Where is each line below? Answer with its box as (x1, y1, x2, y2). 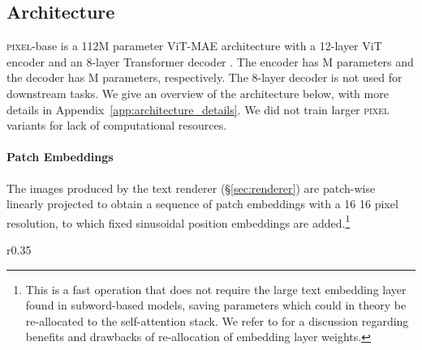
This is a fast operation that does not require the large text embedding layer (25, 280, 407, 297)
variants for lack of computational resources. (6, 117, 227, 134)
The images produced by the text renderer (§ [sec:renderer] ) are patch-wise (6, 179, 376, 196)
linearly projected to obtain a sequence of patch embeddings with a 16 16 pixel (6, 195, 398, 212)
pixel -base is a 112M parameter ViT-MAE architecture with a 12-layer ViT (6, 37, 382, 54)
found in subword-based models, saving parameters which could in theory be (25, 297, 407, 314)
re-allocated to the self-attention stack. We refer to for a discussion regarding (25, 312, 409, 329)
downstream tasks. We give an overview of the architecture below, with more (6, 84, 389, 101)
